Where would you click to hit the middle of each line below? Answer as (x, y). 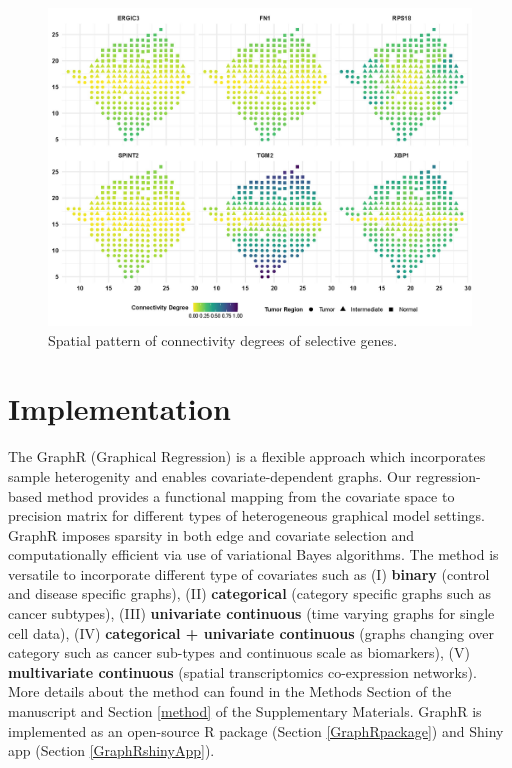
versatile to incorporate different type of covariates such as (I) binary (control (249, 573)
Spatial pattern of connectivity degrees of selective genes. (223, 339)
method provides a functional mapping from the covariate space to (250, 495)
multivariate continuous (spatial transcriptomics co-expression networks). (242, 671)
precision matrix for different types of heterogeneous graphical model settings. (247, 515)
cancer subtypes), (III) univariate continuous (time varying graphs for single (251, 613)
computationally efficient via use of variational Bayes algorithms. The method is (253, 554)
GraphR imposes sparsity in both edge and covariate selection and (211, 534)
